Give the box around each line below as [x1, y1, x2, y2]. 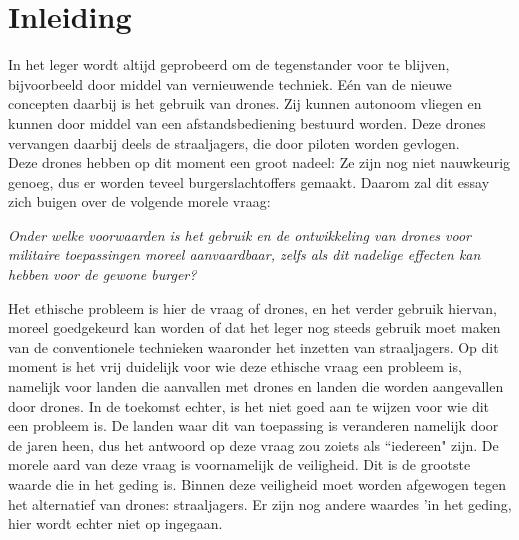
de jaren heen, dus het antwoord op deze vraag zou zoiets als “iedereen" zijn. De [8, 434, 499, 455]
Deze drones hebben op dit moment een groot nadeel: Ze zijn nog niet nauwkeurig [8, 152, 511, 173]
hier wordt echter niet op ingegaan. [8, 513, 223, 534]
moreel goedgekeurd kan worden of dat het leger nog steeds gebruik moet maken [8, 317, 501, 338]
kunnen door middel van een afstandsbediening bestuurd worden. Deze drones [8, 112, 486, 133]
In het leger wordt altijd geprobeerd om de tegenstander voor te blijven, [8, 54, 450, 75]
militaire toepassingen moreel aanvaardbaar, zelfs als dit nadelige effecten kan [8, 244, 481, 265]
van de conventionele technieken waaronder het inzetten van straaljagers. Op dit [8, 336, 499, 357]
